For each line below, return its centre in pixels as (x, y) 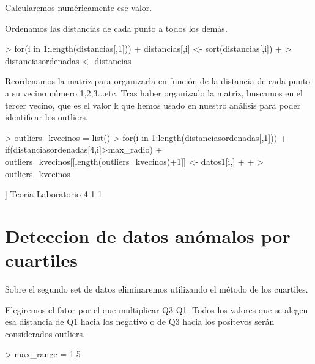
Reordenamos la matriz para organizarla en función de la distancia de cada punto (158, 81)
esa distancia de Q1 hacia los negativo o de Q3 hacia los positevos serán (140, 322)
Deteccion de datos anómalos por (148, 235)
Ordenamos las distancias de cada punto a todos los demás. (116, 28)
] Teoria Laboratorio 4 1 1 (54, 194)
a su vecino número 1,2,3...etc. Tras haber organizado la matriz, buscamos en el (154, 93)
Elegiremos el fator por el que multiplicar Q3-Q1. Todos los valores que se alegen (157, 309)
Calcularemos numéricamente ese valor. (79, 7)
